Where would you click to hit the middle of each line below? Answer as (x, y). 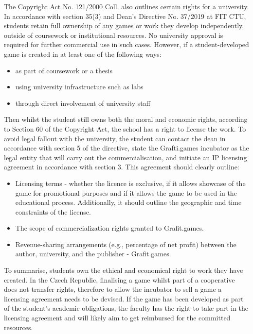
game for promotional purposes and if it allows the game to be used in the (126, 192)
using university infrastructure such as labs (79, 87)
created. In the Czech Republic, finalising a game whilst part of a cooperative (119, 279)
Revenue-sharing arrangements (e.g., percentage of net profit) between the (126, 244)
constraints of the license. (53, 211)
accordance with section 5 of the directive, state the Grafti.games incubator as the (126, 148)
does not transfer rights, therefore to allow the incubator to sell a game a (113, 289)
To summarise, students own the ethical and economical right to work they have (124, 270)
